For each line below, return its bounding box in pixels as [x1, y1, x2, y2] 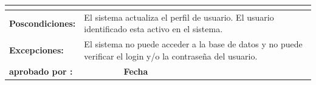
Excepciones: [9, 43, 64, 56]
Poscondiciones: [9, 16, 76, 29]
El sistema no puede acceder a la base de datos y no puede [84, 38, 303, 50]
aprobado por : [9, 64, 73, 77]
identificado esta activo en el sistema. [84, 22, 223, 35]
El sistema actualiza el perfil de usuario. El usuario [84, 10, 274, 23]
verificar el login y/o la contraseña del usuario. [84, 49, 258, 62]
